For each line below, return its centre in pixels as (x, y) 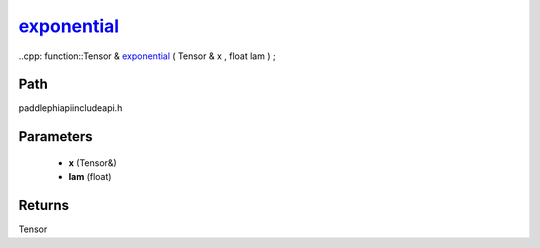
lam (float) (90, 177)
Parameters (55, 136)
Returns (44, 205)
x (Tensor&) (92, 162)
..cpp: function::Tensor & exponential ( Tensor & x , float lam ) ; (147, 56)
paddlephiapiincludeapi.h (70, 108)
